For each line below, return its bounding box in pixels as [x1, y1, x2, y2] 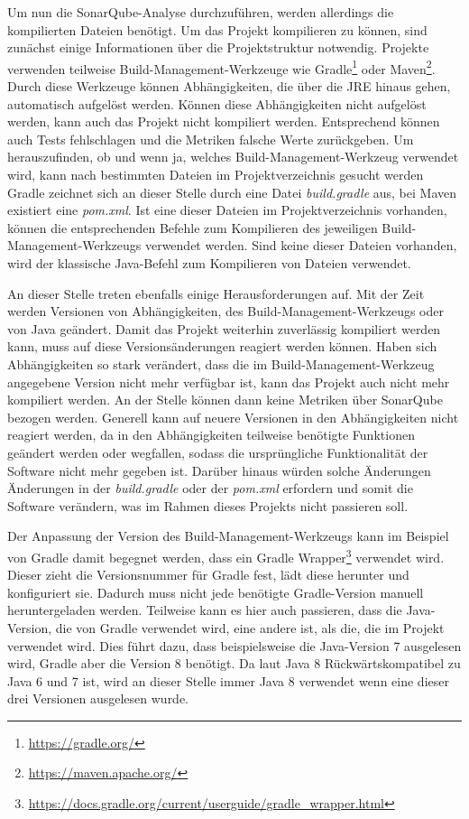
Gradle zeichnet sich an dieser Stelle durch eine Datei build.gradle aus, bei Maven [7, 182, 456, 201]
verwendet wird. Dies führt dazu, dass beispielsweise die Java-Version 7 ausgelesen [7, 636, 462, 655]
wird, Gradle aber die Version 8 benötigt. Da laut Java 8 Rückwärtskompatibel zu [7, 654, 461, 673]
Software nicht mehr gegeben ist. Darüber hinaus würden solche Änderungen [7, 461, 431, 479]
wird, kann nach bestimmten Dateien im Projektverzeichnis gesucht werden [7, 165, 424, 183]
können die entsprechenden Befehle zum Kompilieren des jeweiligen [7, 218, 378, 237]
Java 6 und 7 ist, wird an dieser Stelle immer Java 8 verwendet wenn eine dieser [7, 671, 449, 690]
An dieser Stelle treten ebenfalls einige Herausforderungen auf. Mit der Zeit [7, 284, 425, 302]
